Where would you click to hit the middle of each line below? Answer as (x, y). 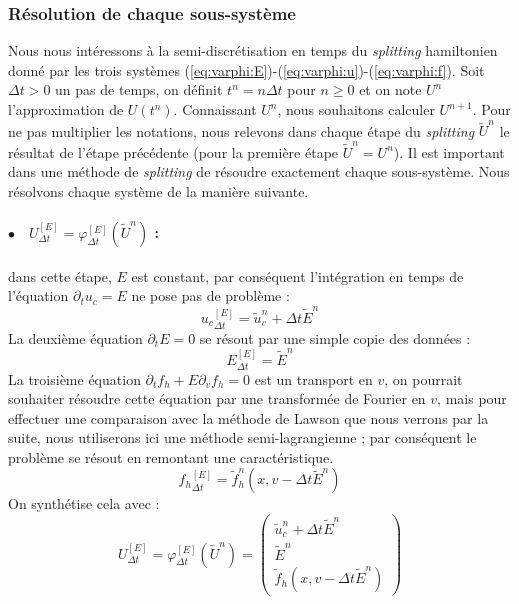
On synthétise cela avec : (84, 503)
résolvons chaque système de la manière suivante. (158, 190)
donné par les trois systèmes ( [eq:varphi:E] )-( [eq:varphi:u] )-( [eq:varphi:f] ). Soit (246, 69)
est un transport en (313, 378)
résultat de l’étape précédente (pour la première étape (173, 151)
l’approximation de (66, 109)
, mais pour (472, 398)
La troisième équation (74, 378)
